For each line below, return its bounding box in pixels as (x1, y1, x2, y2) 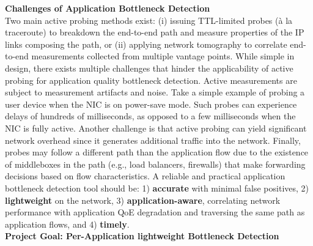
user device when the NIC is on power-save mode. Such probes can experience (5, 97, 297, 110)
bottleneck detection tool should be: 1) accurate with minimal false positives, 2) (5, 181, 309, 194)
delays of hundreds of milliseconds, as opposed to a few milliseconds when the (5, 110, 296, 122)
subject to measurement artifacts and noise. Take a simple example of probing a (5, 86, 305, 99)
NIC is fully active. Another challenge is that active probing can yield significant (5, 121, 307, 134)
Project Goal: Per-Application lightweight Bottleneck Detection (5, 229, 279, 242)
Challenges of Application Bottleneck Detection (5, 2, 210, 14)
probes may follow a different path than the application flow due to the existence (5, 146, 309, 158)
